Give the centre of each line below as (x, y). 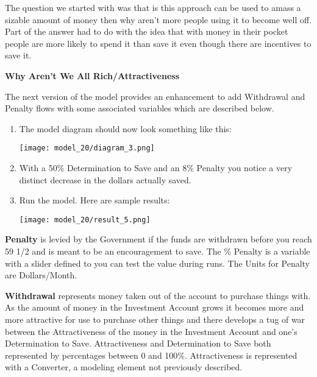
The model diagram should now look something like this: (125, 128)
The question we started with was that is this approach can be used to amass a (153, 7)
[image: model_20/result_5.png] (85, 220)
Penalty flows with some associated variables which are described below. (140, 108)
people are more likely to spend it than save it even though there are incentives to (158, 43)
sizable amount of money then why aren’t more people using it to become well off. (158, 19)
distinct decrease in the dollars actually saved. (105, 179)
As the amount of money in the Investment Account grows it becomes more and (155, 307)
